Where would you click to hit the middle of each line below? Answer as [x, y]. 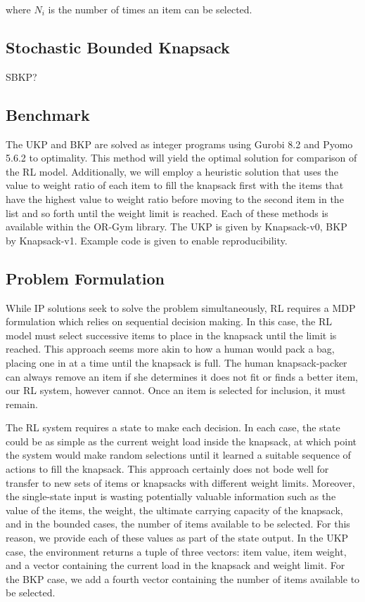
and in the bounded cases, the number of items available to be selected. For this [178, 524]
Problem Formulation [85, 278]
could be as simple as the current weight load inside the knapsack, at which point [181, 441]
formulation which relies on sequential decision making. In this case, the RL [169, 321]
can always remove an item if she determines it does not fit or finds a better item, [182, 376]
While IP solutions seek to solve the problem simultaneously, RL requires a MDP [181, 307]
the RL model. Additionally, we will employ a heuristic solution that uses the [172, 171]
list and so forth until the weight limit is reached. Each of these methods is [167, 212]
